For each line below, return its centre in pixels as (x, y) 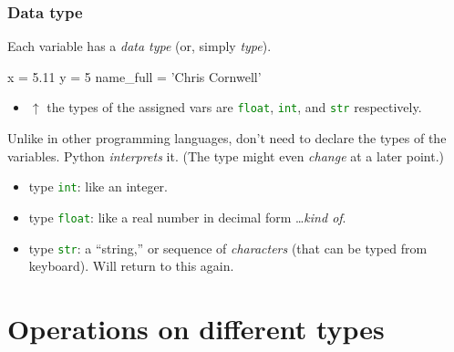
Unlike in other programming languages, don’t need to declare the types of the (227, 138)
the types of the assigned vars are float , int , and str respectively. (234, 107)
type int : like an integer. (98, 186)
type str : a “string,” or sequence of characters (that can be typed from (228, 248)
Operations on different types (196, 328)
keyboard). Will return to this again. (131, 266)
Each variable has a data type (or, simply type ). (139, 46)
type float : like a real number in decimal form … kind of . (187, 217)
